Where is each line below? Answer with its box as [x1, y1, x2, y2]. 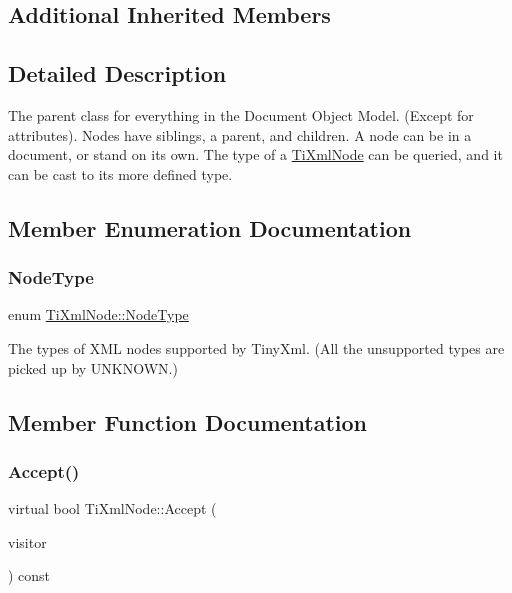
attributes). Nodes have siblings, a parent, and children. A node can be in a [8, 124, 472, 145]
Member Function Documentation [8, 406, 368, 437]
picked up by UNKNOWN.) [8, 357, 178, 378]
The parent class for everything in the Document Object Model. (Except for [8, 104, 474, 125]
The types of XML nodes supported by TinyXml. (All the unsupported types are [8, 337, 505, 358]
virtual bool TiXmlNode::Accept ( [8, 498, 217, 519]
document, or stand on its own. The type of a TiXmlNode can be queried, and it [8, 144, 503, 165]
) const [8, 565, 51, 586]
